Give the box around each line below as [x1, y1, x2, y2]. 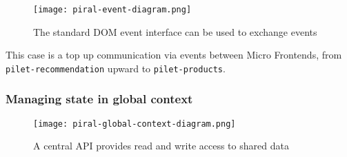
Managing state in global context [6, 90, 193, 107]
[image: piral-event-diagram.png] [33, 5, 192, 14]
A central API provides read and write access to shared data [33, 138, 289, 153]
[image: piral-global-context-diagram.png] [33, 118, 236, 129]
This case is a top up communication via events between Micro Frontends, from [6, 48, 342, 62]
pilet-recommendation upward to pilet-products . [6, 61, 226, 75]
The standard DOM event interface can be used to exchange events [33, 24, 317, 39]
